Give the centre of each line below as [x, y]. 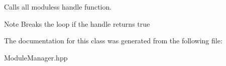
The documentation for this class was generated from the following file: [113, 41]
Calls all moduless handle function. [58, 7]
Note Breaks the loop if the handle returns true [77, 23]
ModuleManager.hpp [36, 57]
